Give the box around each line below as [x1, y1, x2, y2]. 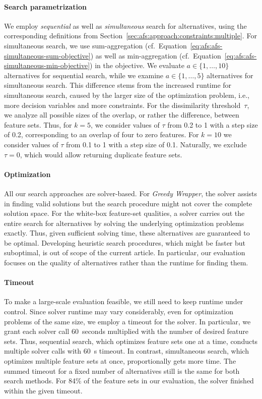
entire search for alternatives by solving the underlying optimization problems [4, 217, 244, 228]
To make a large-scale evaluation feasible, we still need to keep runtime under [4, 296, 243, 307]
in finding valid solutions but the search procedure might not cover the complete [4, 198, 252, 208]
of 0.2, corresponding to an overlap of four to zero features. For [4, 129, 199, 140]
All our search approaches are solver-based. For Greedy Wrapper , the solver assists [4, 188, 257, 198]
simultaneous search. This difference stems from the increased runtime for [4, 80, 232, 90]
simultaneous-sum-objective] [4, 50, 91, 61]
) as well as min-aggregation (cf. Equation [90, 50, 221, 61]
